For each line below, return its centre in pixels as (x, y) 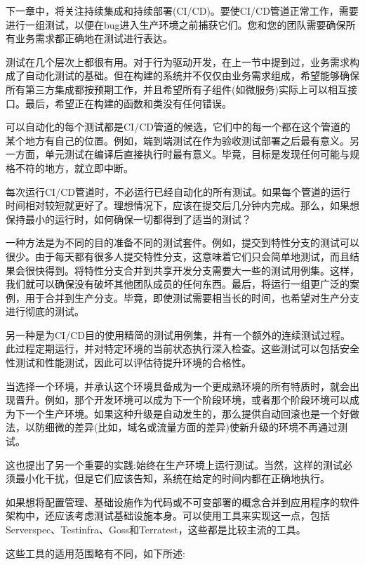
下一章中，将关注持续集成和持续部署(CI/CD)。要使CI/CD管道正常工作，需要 (182, 11)
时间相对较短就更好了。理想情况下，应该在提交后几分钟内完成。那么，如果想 (182, 205)
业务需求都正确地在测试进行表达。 (94, 38)
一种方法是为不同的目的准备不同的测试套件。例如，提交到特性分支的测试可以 (182, 242)
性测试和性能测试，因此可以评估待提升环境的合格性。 (128, 363)
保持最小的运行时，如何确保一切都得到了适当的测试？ (128, 219)
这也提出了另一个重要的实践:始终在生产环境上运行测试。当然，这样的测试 (174, 464)
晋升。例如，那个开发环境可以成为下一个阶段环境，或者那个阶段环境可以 (182, 400)
